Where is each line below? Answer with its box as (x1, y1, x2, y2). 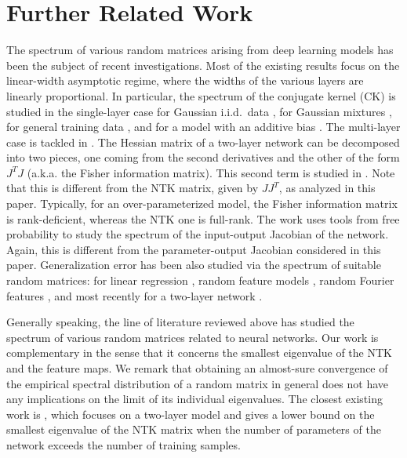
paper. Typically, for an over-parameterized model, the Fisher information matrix (6, 195, 398, 212)
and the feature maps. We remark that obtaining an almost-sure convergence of (6, 360, 388, 376)
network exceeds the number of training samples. (6, 436, 241, 453)
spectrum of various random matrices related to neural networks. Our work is (6, 329, 379, 345)
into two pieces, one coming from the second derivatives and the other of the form (6, 149, 400, 165)
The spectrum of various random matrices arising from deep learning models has (6, 42, 394, 58)
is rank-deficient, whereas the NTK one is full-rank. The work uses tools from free (6, 210, 400, 227)
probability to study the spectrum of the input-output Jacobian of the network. (6, 226, 389, 242)
